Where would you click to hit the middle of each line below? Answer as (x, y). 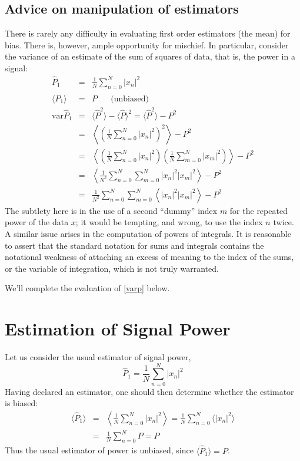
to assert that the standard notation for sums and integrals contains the (134, 245)
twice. (284, 222)
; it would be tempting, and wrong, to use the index (169, 222)
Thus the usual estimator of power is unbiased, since (99, 450)
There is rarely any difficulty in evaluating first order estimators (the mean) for (148, 33)
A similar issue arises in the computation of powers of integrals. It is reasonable (148, 233)
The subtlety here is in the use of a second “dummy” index (111, 210)
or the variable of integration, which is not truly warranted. (112, 268)
